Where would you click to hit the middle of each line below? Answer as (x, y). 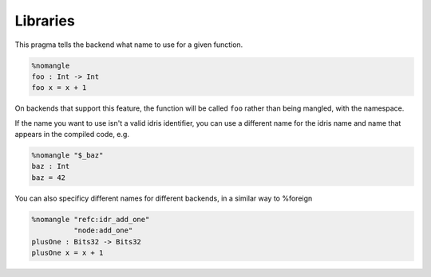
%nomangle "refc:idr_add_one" (91, 219)
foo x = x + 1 (59, 88)
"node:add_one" (103, 230)
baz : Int (51, 166)
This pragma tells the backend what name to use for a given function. (129, 45)
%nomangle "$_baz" (67, 156)
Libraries (45, 21)
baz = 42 (49, 178)
